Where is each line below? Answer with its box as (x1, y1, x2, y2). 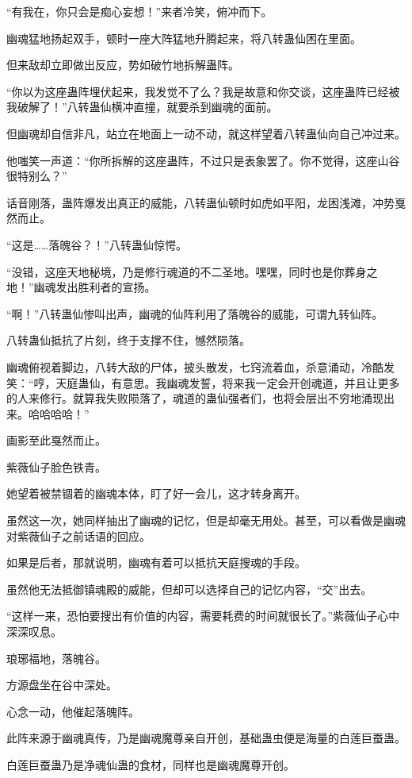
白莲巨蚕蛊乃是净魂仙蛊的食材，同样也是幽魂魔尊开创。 (6, 757, 295, 772)
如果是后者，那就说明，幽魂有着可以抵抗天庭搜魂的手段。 (6, 554, 306, 571)
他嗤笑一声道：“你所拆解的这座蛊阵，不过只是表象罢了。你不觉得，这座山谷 (6, 152, 400, 168)
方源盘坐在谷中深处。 (6, 676, 117, 693)
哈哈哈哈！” (28, 405, 90, 422)
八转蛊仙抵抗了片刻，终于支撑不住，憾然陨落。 (6, 332, 250, 349)
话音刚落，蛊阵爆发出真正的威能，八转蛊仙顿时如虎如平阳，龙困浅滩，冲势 (6, 194, 395, 210)
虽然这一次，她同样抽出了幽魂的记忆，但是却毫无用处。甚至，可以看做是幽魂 (6, 512, 406, 529)
